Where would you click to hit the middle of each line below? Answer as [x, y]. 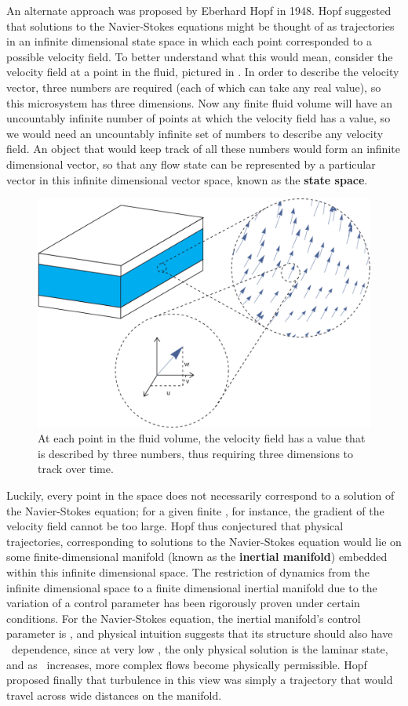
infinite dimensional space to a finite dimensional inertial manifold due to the [192, 587]
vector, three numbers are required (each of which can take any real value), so [194, 87]
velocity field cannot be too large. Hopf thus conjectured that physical [175, 526]
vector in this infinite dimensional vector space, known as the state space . [187, 179]
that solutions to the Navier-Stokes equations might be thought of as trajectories [200, 25]
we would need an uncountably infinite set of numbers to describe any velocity [195, 133]
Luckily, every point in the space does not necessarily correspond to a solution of [200, 495]
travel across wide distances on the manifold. [114, 695]
